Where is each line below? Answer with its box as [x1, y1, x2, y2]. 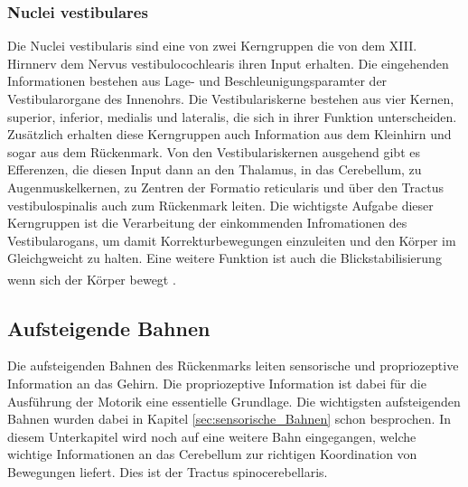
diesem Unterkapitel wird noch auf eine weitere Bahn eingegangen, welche [7, 426, 417, 445]
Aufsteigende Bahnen [7, 314, 211, 342]
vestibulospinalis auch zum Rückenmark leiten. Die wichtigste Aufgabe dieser [7, 195, 434, 214]
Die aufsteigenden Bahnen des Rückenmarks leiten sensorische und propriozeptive [7, 356, 459, 375]
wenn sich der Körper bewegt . [7, 269, 176, 288]
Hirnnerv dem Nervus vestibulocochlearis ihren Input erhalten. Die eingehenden [7, 53, 449, 72]
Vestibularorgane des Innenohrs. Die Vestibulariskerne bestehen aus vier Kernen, [7, 89, 454, 108]
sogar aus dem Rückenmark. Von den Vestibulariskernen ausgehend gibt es [7, 142, 420, 161]
